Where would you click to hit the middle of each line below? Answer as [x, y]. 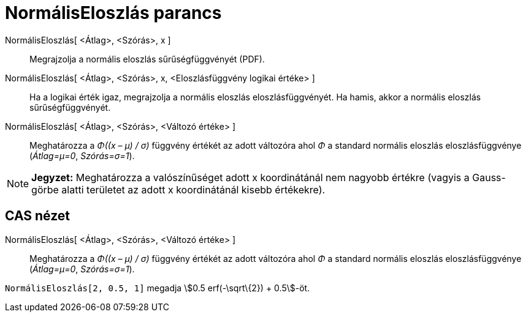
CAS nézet [38, 216]
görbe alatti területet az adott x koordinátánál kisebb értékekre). [178, 189]
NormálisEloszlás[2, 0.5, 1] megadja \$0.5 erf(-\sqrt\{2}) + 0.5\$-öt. [158, 288]
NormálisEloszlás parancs [113, 13]
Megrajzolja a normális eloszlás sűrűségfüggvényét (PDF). [147, 59]
